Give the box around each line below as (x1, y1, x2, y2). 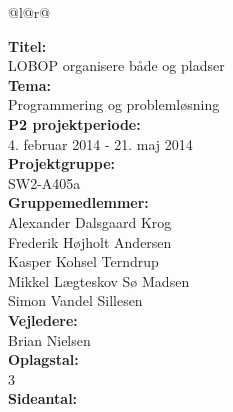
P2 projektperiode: (8, 113, 141, 134)
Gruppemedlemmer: (8, 192, 149, 213)
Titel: (8, 35, 47, 56)
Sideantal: (8, 388, 78, 409)
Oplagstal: (8, 349, 79, 370)
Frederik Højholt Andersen (8, 231, 172, 252)
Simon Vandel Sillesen (8, 290, 143, 311)
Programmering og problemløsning (8, 94, 220, 115)
